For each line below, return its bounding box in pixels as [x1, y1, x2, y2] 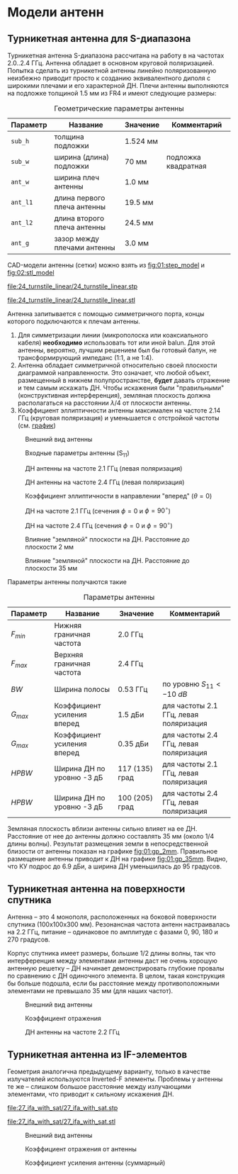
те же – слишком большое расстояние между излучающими [7, 1082, 191, 1090]
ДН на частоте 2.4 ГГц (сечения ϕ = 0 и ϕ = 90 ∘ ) [25, 520, 173, 530]
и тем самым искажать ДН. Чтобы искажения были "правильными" [17, 384, 225, 392]
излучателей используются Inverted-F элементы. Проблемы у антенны [7, 1075, 223, 1083]
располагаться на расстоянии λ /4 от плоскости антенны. [17, 398, 192, 407]
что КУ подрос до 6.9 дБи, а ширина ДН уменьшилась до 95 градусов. [7, 862, 222, 871]
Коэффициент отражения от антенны [25, 1144, 137, 1153]
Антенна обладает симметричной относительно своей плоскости [17, 361, 217, 369]
